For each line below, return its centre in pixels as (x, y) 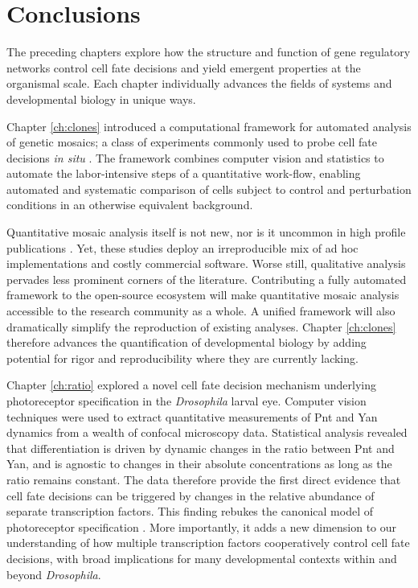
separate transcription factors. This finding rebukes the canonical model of (190, 511)
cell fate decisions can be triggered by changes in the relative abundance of (191, 495)
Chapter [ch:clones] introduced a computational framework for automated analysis (209, 126)
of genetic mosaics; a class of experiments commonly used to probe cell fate (192, 142)
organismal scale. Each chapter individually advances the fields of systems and (199, 83)
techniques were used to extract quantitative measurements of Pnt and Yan (192, 416)
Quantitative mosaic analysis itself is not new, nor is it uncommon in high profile (206, 232)
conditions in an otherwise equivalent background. (130, 205)
